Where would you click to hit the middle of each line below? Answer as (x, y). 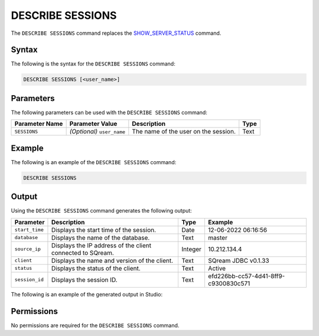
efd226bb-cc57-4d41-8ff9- (246, 276)
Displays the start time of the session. (104, 230)
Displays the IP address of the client (101, 245)
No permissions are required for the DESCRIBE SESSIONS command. (95, 325)
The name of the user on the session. (184, 132)
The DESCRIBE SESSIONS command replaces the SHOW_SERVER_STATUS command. (116, 33)
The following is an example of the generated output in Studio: (87, 294)
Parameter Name (39, 124)
